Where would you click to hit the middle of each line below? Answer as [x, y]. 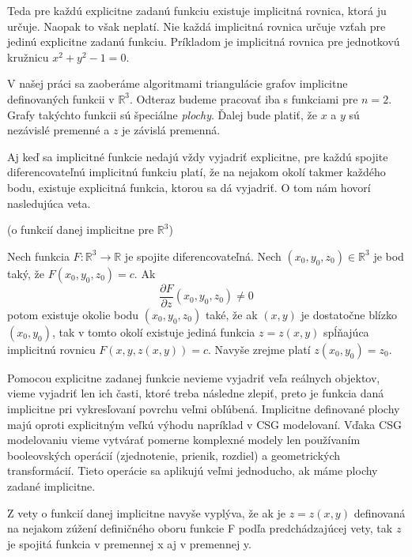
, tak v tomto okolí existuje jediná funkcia [153, 331]
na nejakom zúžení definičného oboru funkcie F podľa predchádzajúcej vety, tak [200, 528]
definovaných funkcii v [61, 98]
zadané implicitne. [51, 485]
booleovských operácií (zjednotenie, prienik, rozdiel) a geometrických [174, 455]
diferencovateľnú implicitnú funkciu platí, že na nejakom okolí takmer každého [197, 172]
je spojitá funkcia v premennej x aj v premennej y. [129, 543]
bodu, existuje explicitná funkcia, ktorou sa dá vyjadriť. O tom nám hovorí [189, 187]
